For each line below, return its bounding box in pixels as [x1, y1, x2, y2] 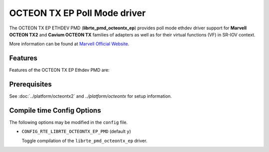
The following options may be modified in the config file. [9, 120, 128, 126]
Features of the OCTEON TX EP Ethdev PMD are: [9, 67, 110, 73]
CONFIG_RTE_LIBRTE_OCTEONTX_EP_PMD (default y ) [21, 129, 132, 135]
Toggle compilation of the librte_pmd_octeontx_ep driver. [21, 138, 147, 144]
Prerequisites [9, 80, 52, 89]
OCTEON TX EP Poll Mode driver [9, 7, 146, 18]
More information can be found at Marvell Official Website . [9, 41, 130, 47]
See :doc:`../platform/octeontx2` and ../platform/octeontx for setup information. [9, 93, 172, 99]
